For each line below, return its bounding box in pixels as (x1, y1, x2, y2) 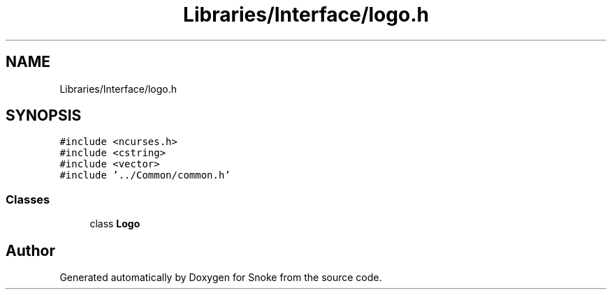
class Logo (89, 218, 140, 230)
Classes (6, 192, 50, 206)
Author (6, 241, 55, 259)
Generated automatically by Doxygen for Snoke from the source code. (59, 271, 382, 284)
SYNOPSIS (6, 107, 82, 125)
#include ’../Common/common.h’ (59, 169, 231, 181)
